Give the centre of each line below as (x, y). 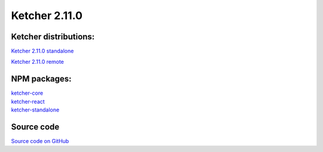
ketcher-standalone (35, 110)
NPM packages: (41, 79)
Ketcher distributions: (53, 37)
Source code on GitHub (40, 141)
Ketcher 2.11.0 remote (37, 62)
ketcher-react (28, 101)
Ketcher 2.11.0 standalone (42, 51)
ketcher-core (27, 93)
